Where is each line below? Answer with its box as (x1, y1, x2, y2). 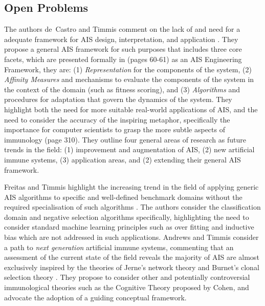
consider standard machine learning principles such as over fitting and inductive (4, 221, 254, 232)
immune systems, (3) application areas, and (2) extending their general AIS (4, 154, 241, 165)
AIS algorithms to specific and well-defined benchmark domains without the (4, 191, 242, 202)
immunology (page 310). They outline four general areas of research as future (4, 134, 246, 145)
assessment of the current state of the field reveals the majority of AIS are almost (4, 252, 259, 262)
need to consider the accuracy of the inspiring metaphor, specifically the (4, 114, 230, 125)
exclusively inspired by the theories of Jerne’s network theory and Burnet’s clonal (4, 261, 259, 272)
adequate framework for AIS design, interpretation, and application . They (4, 33, 238, 44)
